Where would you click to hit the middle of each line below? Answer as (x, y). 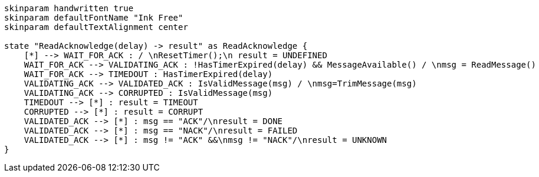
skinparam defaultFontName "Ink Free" (94, 18)
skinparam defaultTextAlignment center (96, 27)
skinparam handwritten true (69, 8)
